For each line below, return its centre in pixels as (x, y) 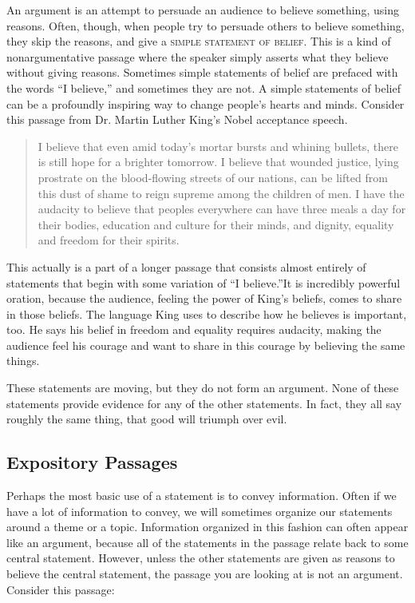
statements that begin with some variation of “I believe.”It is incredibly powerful (204, 282)
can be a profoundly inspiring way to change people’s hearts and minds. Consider (206, 103)
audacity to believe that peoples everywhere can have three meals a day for (222, 209)
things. (23, 361)
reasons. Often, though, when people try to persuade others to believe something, (206, 25)
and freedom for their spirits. (109, 240)
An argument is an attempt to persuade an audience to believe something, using (203, 10)
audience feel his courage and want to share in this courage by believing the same (206, 345)
